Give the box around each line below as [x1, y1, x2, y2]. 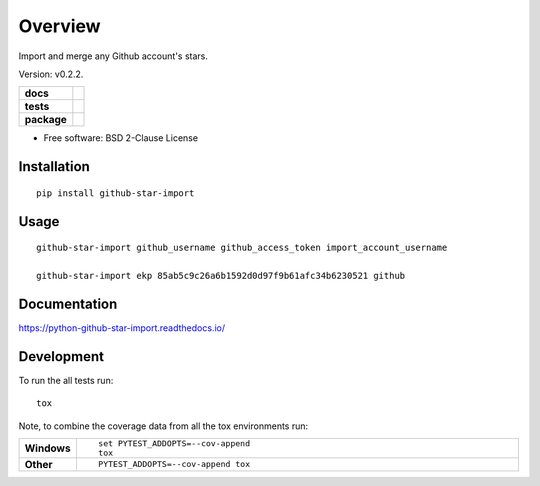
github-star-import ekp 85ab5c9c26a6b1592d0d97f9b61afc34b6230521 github [36, 270, 406, 281]
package [24, 113, 67, 127]
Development [18, 348, 105, 365]
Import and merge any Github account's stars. [18, 50, 209, 62]
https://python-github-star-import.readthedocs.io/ [18, 321, 225, 334]
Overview [18, 15, 101, 37]
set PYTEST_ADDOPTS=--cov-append [98, 438, 250, 449]
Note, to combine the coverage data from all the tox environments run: [18, 420, 309, 432]
